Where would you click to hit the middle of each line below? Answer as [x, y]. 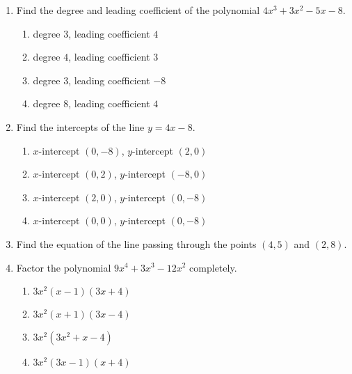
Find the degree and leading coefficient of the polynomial [138, 10]
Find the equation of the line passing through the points [136, 243]
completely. [213, 267]
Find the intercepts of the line [80, 126]
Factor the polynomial [64, 267]
